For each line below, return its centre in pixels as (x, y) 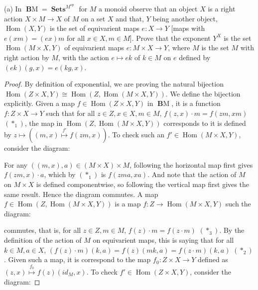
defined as (213, 259)
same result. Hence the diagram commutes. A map (81, 194)
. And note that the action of (192, 174)
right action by (27, 57)
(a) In (13, 9)
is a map (128, 204)
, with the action (83, 57)
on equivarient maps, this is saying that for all (163, 240)
